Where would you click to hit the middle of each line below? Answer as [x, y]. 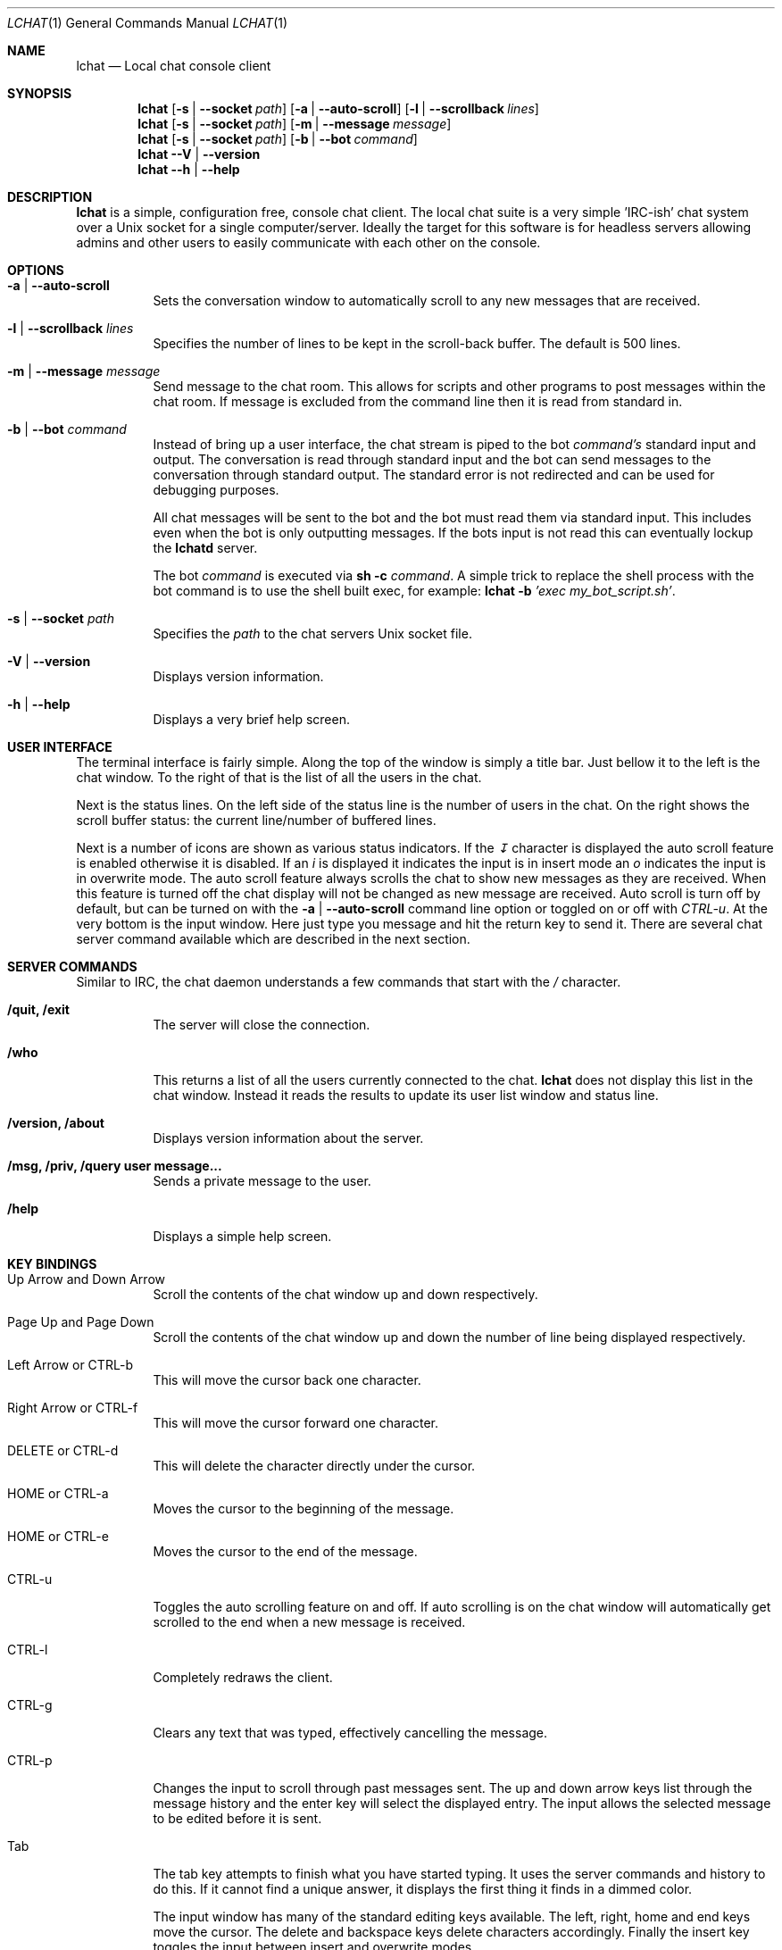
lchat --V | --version [199, 154]
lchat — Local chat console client [174, 66]
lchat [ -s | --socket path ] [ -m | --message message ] [295, 124]
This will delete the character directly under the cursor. [314, 1466]
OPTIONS [36, 270]
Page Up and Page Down [81, 1322]
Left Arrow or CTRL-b [71, 1365]
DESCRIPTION [50, 197]
